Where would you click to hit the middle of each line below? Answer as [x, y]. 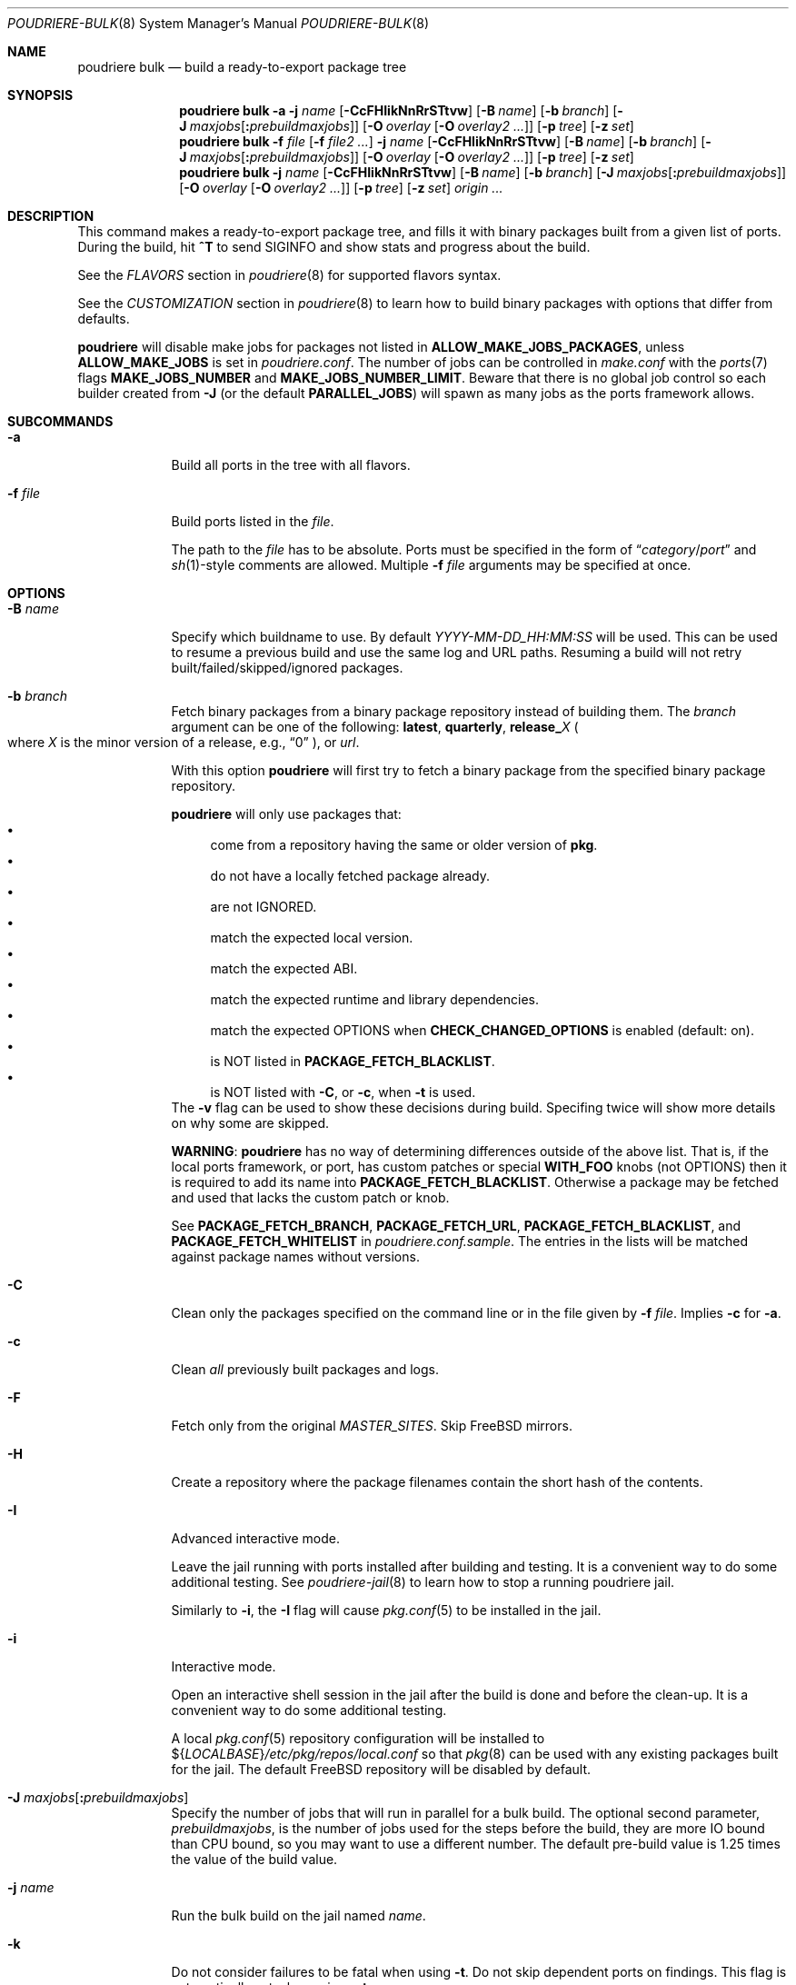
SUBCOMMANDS [60, 421]
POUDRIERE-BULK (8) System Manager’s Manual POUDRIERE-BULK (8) [219, 23]
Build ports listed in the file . [253, 521]
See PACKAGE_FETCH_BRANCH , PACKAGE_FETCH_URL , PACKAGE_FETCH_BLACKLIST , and [456, 1226]
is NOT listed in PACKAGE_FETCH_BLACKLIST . [353, 1061]
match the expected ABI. [284, 968]
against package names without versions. [295, 1257]
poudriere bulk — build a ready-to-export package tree [242, 67]
